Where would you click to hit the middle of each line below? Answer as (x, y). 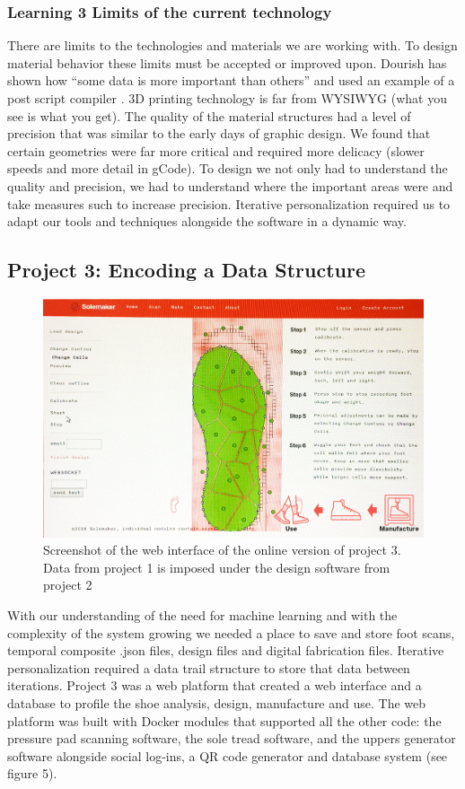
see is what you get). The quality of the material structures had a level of (209, 115)
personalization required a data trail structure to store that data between (209, 667)
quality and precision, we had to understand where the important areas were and (230, 185)
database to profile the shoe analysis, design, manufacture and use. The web (217, 702)
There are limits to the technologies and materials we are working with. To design (232, 45)
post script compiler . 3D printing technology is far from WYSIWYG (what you (227, 98)
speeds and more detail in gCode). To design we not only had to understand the (228, 168)
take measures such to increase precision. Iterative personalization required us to (229, 203)
